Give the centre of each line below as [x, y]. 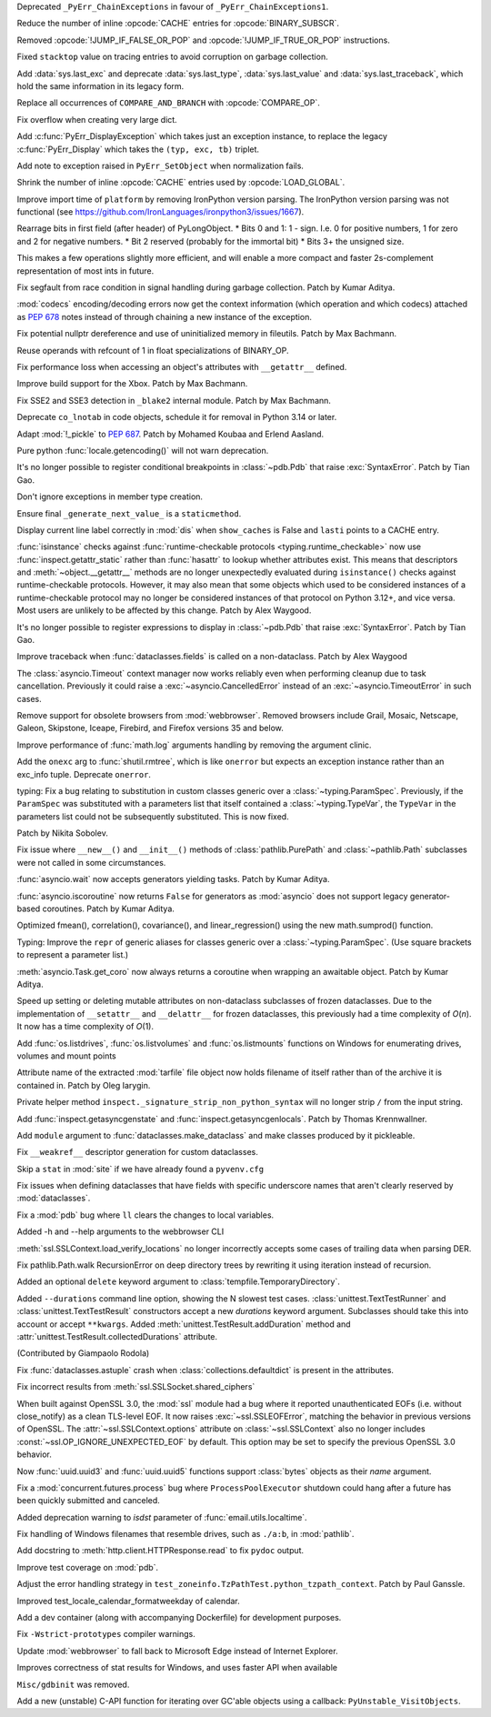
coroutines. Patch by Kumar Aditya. [108, 909]
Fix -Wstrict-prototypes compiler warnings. [106, 1634]
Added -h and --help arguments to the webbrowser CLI [120, 1231]
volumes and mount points [67, 1056]
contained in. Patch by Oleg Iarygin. [84, 1085]
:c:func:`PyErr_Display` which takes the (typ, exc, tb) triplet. [138, 149]
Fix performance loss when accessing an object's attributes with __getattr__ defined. [182, 366]
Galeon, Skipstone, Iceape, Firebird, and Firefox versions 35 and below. [150, 728]
